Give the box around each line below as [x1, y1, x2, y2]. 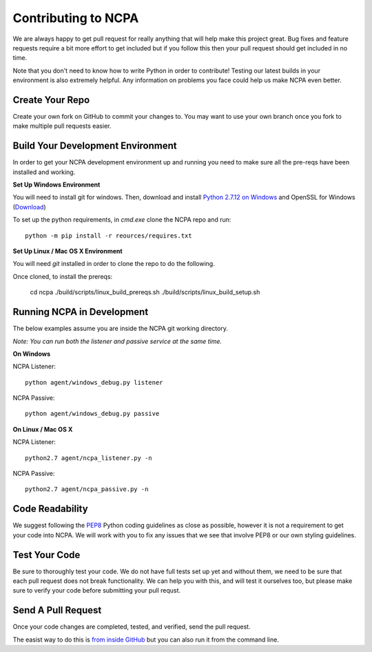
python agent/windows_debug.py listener [25, 378, 163, 386]
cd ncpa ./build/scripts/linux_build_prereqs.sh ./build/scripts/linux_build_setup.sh [30, 288, 260, 296]
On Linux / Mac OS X [12, 425, 73, 433]
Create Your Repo [12, 94, 90, 106]
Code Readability [12, 503, 89, 515]
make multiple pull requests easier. [12, 122, 112, 131]
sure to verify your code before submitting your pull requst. [12, 586, 181, 595]
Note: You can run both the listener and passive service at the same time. [12, 337, 223, 345]
